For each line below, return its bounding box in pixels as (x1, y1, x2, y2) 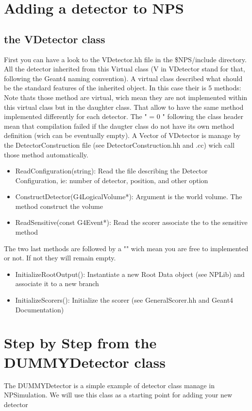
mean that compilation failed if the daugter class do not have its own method (4, 120, 235, 131)
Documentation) (15, 304, 64, 314)
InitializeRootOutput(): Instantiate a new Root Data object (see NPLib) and (15, 269, 245, 279)
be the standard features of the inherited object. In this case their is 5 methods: (4, 83, 241, 93)
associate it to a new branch (15, 278, 99, 289)
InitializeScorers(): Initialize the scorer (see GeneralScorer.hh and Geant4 (15, 295, 234, 305)
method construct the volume (15, 201, 103, 211)
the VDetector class (4, 31, 105, 46)
